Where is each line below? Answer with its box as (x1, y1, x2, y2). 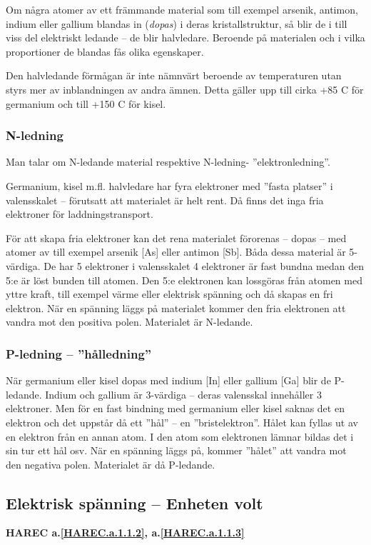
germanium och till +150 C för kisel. (6, 96, 166, 111)
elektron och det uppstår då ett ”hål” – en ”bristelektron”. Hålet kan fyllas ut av (6, 414, 358, 429)
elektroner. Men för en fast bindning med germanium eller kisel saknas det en (6, 401, 345, 416)
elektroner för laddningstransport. (6, 206, 153, 221)
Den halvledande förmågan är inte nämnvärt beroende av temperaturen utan (6, 68, 342, 83)
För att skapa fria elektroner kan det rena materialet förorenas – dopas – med (6, 230, 347, 245)
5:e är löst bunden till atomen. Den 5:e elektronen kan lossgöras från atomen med (6, 272, 362, 287)
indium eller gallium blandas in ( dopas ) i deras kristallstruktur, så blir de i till (6, 16, 347, 31)
